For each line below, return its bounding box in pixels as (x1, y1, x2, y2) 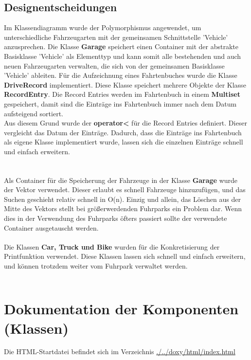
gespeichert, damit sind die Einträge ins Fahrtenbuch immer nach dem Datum (4, 98, 237, 108)
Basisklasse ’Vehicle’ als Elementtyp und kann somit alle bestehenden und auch (4, 51, 241, 61)
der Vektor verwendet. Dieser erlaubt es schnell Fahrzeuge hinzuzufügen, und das (4, 184, 246, 195)
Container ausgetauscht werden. (4, 222, 99, 233)
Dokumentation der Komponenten (4, 299, 239, 319)
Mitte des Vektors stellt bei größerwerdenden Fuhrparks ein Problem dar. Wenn (4, 203, 242, 214)
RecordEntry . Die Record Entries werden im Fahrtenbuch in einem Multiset (4, 89, 240, 99)
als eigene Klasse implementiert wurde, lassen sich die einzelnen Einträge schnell (4, 137, 243, 147)
